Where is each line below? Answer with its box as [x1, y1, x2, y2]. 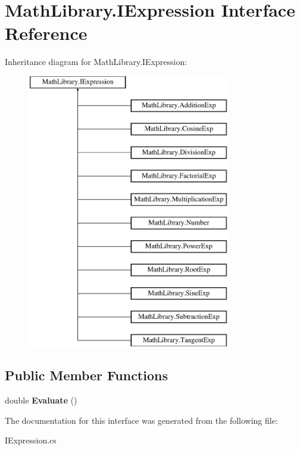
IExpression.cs [5, 434, 57, 446]
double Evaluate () [5, 394, 77, 406]
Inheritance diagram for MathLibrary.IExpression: [5, 55, 187, 68]
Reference [5, 21, 87, 45]
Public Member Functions [5, 366, 168, 384]
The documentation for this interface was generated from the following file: [5, 414, 278, 426]
